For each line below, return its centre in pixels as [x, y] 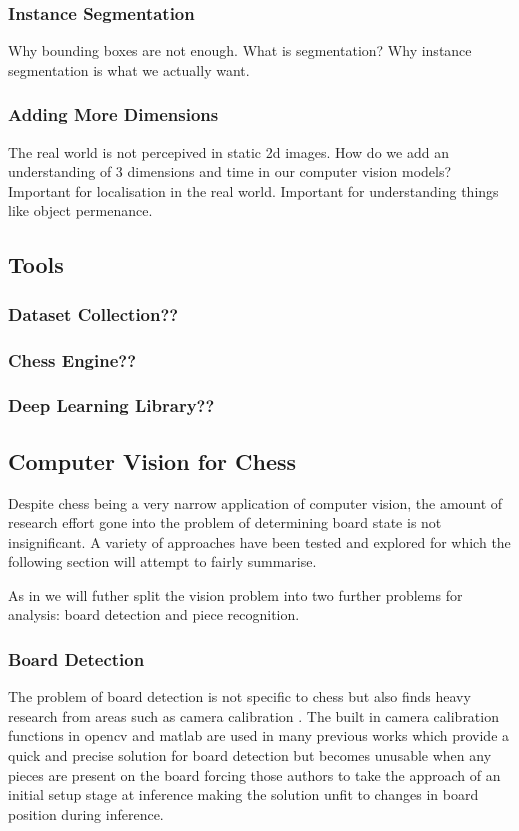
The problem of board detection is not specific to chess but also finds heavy [239, 696]
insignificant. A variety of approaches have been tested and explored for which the [259, 541]
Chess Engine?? [72, 359]
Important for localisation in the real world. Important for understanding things [253, 190]
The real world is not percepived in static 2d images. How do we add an [228, 151]
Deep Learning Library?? [111, 405]
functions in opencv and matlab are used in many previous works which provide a [259, 735]
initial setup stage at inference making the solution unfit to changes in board [243, 794]
